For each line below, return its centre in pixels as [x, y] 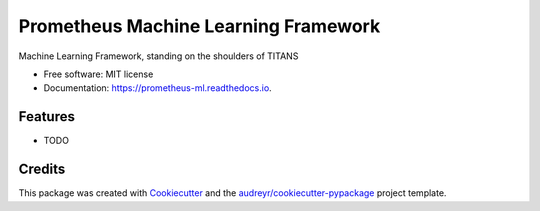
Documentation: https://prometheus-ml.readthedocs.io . [157, 88]
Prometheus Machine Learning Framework [199, 26]
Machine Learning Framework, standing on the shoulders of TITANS [158, 56]
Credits [42, 169]
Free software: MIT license [98, 74]
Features [46, 116]
